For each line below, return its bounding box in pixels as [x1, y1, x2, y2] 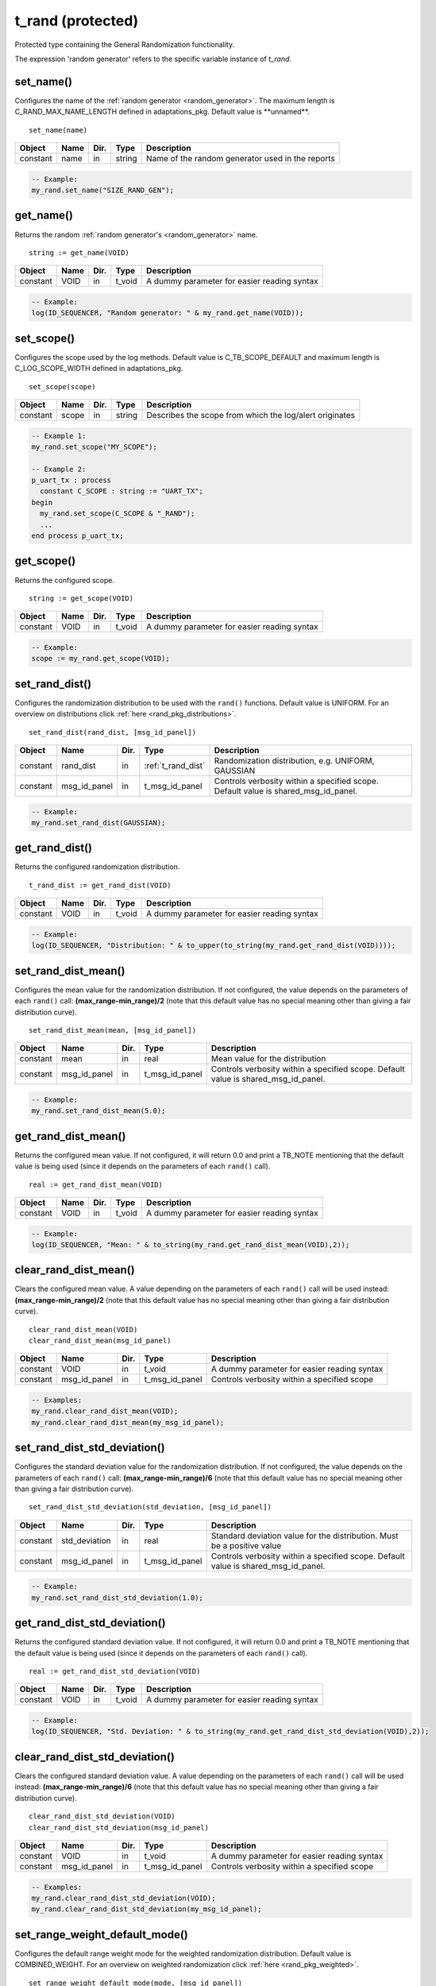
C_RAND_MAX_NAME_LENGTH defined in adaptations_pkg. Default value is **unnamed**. [14, 107, 310, 117]
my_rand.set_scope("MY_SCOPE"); [31, 442, 158, 451]
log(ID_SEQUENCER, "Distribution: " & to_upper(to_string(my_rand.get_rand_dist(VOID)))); [31, 941, 396, 950]
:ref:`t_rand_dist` [144, 759, 206, 771]
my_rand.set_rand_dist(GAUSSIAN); [31, 818, 166, 827]
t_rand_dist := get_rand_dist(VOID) [29, 880, 172, 890]
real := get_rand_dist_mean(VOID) [29, 1180, 163, 1189]
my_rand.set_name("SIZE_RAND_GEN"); [31, 186, 175, 195]
